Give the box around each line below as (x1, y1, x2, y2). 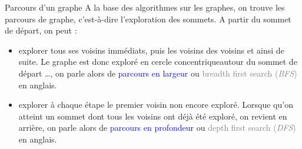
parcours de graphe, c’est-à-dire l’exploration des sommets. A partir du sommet (5, 12, 291, 25)
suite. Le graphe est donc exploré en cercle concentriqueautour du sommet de (18, 55, 297, 68)
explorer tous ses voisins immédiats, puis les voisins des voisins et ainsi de (18, 44, 284, 56)
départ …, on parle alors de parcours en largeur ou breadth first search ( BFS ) (18, 67, 297, 79)
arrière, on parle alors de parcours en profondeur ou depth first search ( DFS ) (18, 121, 296, 134)
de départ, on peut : (5, 24, 77, 37)
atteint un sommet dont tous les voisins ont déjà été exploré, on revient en (18, 110, 287, 122)
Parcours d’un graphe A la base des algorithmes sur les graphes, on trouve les (5, 1, 285, 13)
